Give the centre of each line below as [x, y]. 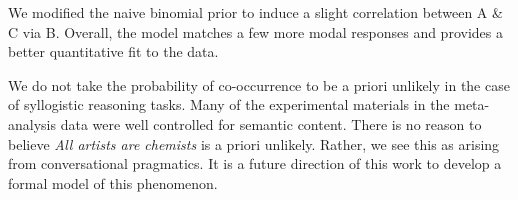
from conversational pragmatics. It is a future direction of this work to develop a [255, 163]
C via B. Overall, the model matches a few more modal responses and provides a [255, 31]
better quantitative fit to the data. [113, 51]
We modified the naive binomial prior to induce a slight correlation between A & [255, 12]
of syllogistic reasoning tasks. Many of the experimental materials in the [229, 104]
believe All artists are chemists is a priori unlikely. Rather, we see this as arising [254, 143]
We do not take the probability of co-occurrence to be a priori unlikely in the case [259, 84]
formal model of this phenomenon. [113, 182]
